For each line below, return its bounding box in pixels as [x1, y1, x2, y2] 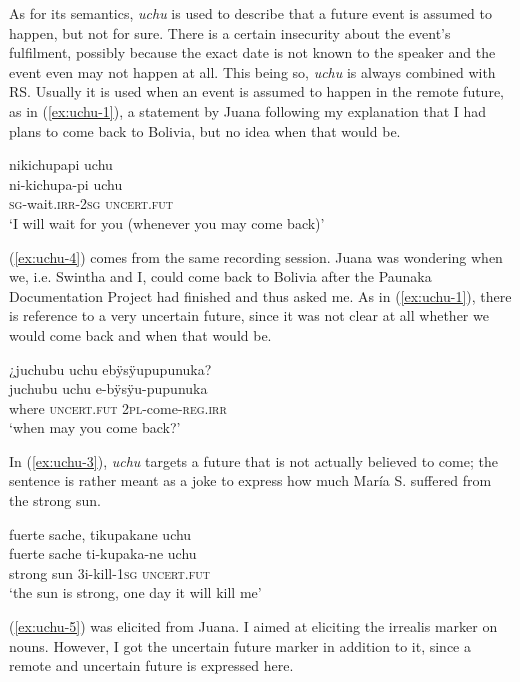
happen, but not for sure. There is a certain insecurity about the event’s [9, 22, 451, 43]
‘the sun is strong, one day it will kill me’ [9, 582, 262, 603]
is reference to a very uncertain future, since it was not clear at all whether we [9, 305, 489, 326]
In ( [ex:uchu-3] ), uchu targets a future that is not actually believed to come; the [9, 450, 498, 471]
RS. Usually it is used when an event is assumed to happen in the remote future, [9, 81, 504, 102]
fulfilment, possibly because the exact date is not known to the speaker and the [9, 42, 496, 63]
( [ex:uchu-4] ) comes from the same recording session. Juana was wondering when [9, 246, 503, 267]
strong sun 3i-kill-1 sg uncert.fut [9, 562, 210, 583]
